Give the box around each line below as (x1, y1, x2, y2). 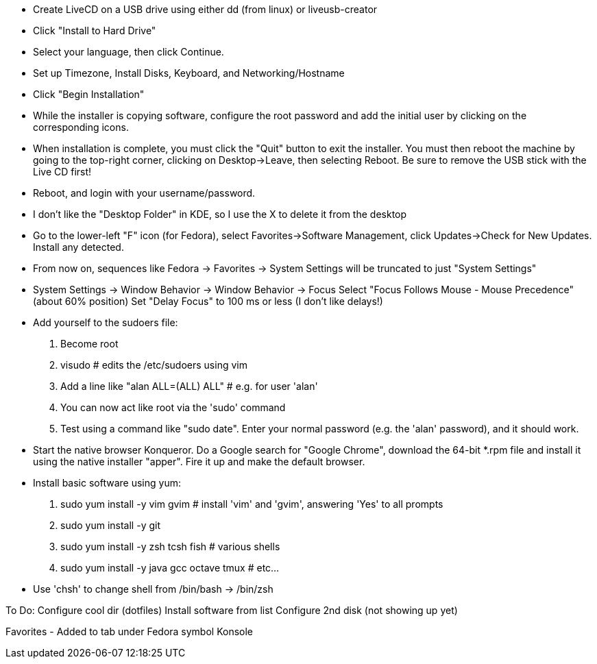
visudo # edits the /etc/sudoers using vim (60, 359, 247, 371)
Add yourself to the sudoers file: (33, 317, 178, 328)
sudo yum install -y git (60, 519, 161, 531)
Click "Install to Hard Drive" (33, 25, 156, 36)
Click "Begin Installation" (33, 88, 145, 100)
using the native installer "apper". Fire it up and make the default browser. (33, 456, 365, 467)
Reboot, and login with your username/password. (33, 187, 256, 199)
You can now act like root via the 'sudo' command (60, 402, 286, 413)
